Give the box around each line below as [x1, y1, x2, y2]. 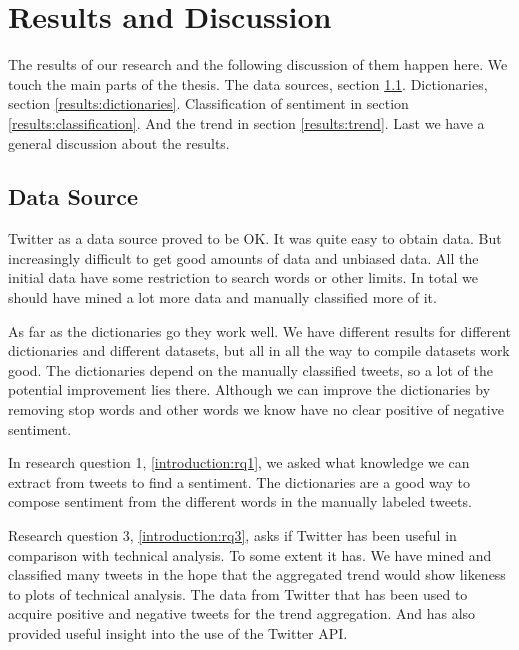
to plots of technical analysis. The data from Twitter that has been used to [8, 583, 468, 604]
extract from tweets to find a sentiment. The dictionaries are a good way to [8, 471, 470, 492]
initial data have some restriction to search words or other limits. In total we [8, 267, 478, 288]
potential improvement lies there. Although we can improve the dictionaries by [8, 379, 491, 400]
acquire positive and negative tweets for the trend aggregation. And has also [8, 603, 476, 624]
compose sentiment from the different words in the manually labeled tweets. [8, 491, 472, 512]
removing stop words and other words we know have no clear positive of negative [8, 399, 504, 420]
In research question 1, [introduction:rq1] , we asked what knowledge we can [8, 452, 470, 473]
